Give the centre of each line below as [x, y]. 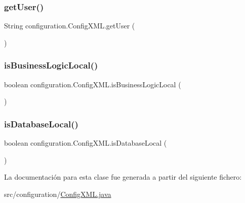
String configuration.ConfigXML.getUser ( [70, 26]
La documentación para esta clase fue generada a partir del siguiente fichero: [123, 177]
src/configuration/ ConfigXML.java [58, 194]
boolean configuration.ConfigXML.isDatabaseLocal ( [86, 143]
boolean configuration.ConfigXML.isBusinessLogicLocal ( [93, 84]
